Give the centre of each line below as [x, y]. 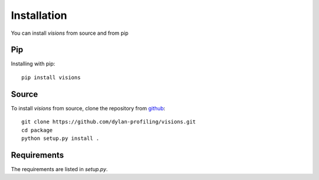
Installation [39, 15]
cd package [37, 130]
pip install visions [51, 77]
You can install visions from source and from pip [70, 33]
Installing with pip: [33, 64]
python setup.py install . [61, 138]
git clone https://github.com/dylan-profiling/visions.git [109, 122]
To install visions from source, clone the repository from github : [88, 108]
